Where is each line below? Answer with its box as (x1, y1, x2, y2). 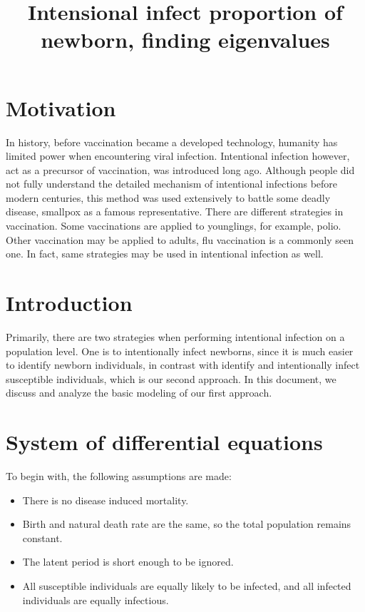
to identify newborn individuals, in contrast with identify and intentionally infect (6, 357, 360, 372)
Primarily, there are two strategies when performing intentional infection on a (6, 329, 345, 344)
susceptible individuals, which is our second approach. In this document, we (6, 371, 336, 386)
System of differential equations (6, 427, 323, 457)
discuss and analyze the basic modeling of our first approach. (6, 385, 272, 400)
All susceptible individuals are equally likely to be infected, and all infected (22, 578, 351, 593)
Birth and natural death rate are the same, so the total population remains (22, 516, 351, 531)
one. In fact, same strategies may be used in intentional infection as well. (6, 246, 324, 261)
